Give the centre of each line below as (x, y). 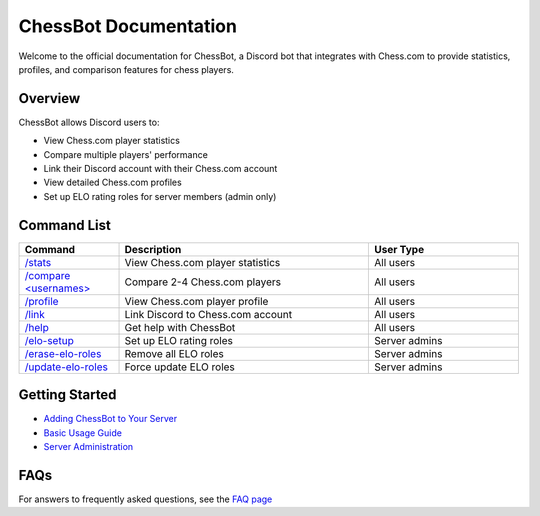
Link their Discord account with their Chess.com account (160, 169)
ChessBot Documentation (127, 26)
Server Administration (88, 446)
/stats (38, 262)
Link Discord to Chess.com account (208, 314)
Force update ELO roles (179, 367)
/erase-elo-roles (63, 353)
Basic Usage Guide (82, 432)
